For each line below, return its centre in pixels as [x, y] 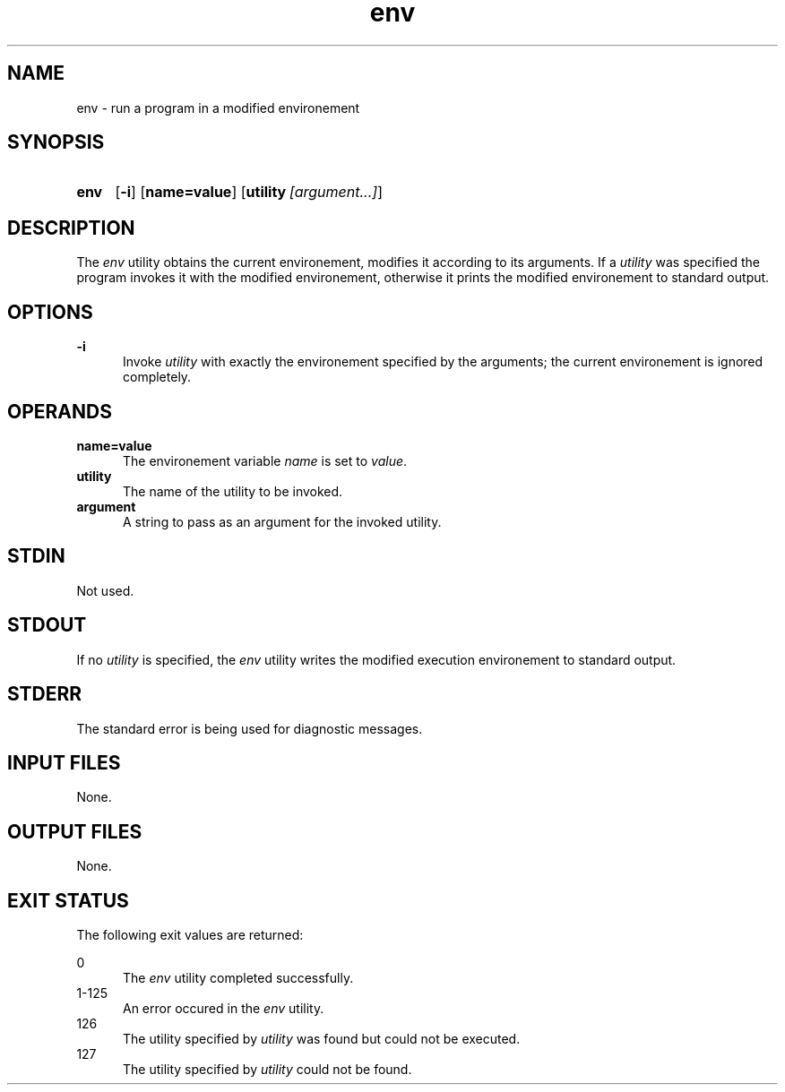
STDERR [45, 694]
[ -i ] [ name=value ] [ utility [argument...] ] [249, 192]
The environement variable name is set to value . [265, 460]
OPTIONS [50, 312]
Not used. [105, 590]
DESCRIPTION [71, 228]
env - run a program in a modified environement [218, 107]
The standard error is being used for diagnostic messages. [250, 728]
